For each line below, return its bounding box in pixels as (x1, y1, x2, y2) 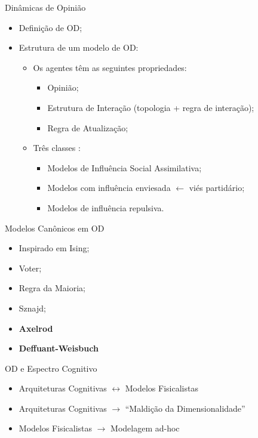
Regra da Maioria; (19, 282, 85, 294)
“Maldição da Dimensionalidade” (125, 402, 245, 414)
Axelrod (19, 322, 53, 334)
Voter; (19, 261, 42, 274)
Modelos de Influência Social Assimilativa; (47, 161, 202, 174)
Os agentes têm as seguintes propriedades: (33, 61, 187, 73)
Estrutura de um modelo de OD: (19, 41, 139, 54)
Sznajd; (19, 301, 46, 314)
